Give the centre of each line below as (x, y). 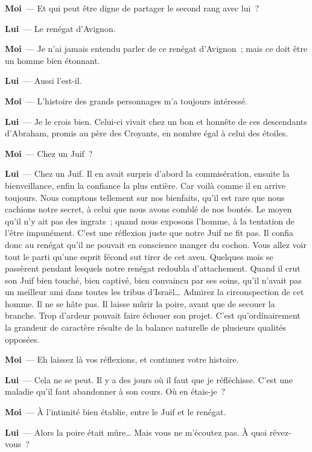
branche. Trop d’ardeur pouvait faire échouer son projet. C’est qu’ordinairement (153, 315)
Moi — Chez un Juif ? (49, 153)
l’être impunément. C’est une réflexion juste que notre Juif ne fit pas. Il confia (149, 233)
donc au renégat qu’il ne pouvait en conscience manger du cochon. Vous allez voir (156, 244)
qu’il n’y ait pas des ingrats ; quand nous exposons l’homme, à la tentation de (150, 221)
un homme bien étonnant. (53, 60)
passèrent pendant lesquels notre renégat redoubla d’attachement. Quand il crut (153, 268)
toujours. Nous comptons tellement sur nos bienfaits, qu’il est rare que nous (145, 197)
